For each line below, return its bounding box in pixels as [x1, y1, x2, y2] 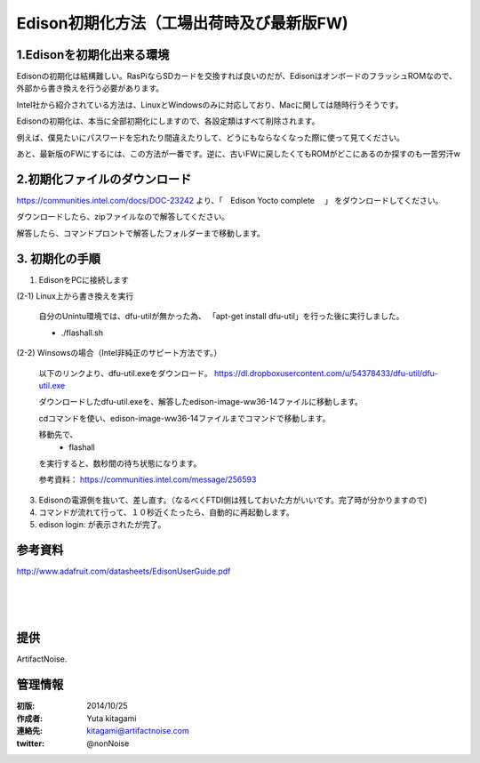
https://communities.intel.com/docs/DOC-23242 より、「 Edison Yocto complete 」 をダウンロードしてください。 [16, 195, 444, 205]
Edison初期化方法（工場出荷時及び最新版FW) [16, 13, 348, 33]
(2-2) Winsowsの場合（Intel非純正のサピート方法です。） [16, 348, 222, 358]
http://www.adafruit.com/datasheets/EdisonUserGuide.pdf [16, 566, 231, 577]
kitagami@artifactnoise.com [86, 726, 190, 736]
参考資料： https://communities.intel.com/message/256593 [38, 474, 257, 485]
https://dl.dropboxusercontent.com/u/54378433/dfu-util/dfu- [213, 367, 439, 378]
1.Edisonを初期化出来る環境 [16, 47, 170, 62]
